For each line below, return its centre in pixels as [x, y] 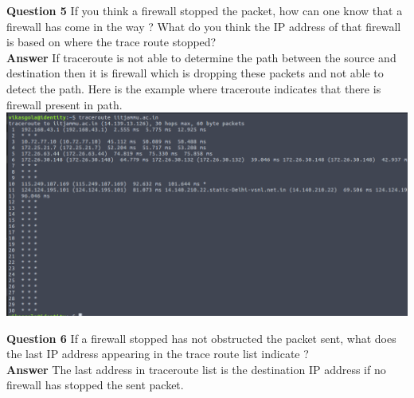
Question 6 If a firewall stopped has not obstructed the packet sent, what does [201, 338]
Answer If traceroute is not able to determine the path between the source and [201, 57]
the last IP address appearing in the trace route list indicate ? [158, 354]
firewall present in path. [64, 104]
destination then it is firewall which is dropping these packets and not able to [195, 73]
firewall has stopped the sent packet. [95, 385]
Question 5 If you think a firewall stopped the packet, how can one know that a [205, 10]
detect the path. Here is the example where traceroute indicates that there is [194, 88]
